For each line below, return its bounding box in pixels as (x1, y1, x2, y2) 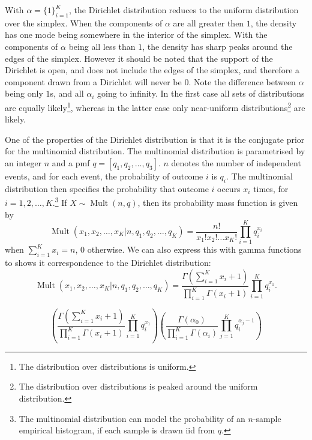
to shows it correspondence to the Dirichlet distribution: (5, 256, 211, 269)
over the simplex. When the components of (5, 16, 163, 29)
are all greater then (173, 16, 244, 29)
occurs (217, 182, 241, 194)
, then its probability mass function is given (137, 196, 298, 209)
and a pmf (52, 156, 90, 169)
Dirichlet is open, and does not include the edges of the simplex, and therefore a (5, 64, 300, 76)
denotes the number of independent (171, 156, 301, 169)
